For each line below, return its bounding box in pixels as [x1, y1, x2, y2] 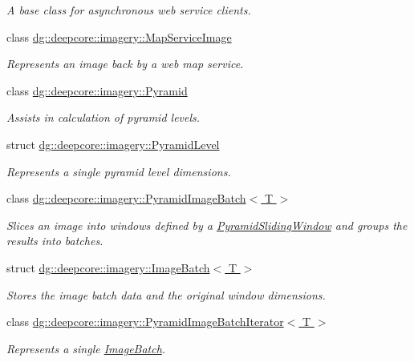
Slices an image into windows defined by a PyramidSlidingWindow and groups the [6, 216, 408, 233]
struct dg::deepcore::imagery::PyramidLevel [6, 135, 220, 152]
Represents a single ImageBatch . [6, 340, 166, 356]
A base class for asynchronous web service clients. [6, 2, 251, 18]
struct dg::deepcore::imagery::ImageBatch [6, 259, 210, 276]
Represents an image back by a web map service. [6, 55, 244, 72]
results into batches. [6, 232, 103, 249]
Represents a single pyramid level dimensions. [6, 163, 231, 179]
